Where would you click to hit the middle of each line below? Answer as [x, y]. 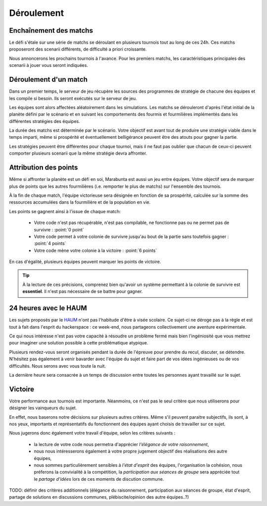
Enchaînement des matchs [51, 30]
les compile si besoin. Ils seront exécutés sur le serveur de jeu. [73, 98]
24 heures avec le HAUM [48, 308]
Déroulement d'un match [48, 80]
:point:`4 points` [50, 243]
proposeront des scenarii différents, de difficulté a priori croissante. [78, 49]
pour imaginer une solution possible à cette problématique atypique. [79, 343]
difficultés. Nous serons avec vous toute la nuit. [58, 366]
